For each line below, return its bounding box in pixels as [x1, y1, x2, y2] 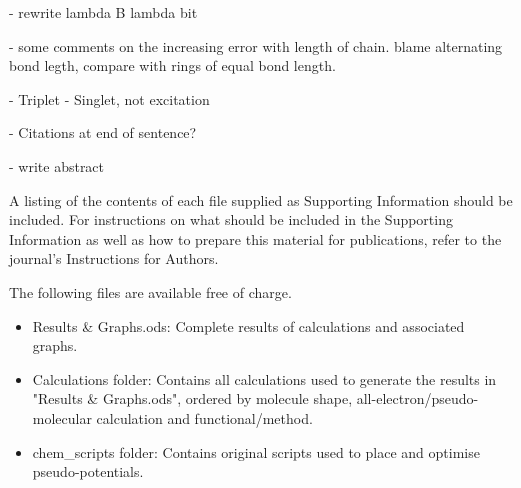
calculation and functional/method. [96, 407, 313, 428]
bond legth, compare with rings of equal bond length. [9, 55, 336, 76]
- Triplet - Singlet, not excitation [9, 88, 210, 109]
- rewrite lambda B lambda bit [9, 2, 198, 22]
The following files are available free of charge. [9, 281, 292, 302]
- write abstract [9, 155, 105, 176]
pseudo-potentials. [32, 461, 144, 482]
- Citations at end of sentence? [9, 122, 197, 143]
